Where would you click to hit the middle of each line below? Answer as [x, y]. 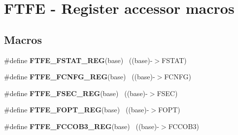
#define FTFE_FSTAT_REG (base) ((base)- [78, 60]
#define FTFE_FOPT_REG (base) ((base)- [77, 110]
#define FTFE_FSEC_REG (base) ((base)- [76, 93]
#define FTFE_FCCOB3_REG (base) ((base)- [82, 126]
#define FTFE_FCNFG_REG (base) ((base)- [80, 77]
